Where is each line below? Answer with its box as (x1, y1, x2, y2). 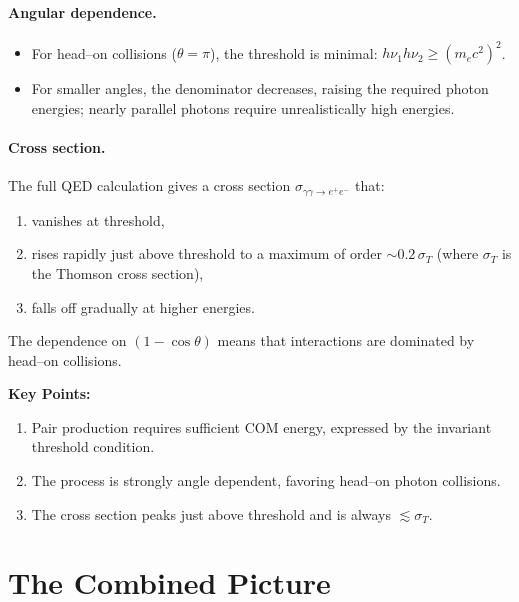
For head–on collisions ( (31, 42, 177, 63)
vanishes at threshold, (31, 209, 165, 230)
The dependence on (8, 330, 127, 351)
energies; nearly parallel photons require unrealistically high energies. (31, 97, 455, 118)
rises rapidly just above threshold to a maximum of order (31, 243, 382, 264)
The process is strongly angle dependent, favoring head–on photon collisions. (31, 470, 501, 491)
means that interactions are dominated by (217, 330, 475, 351)
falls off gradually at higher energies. (31, 296, 255, 317)
